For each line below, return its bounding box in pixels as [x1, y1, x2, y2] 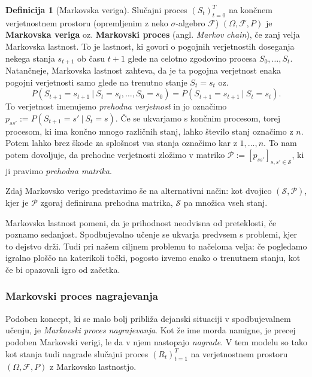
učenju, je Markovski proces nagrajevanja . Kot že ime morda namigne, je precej [5, 324, 296, 336]
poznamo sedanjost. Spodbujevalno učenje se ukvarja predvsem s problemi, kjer [5, 228, 298, 241]
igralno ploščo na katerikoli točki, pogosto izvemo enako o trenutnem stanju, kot [5, 251, 301, 264]
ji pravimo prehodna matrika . [5, 164, 112, 177]
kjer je [5, 196, 29, 208]
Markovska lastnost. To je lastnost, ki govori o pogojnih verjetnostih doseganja [5, 39, 295, 52]
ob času [77, 51, 105, 64]
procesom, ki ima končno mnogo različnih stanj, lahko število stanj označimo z [5, 124, 293, 137]
